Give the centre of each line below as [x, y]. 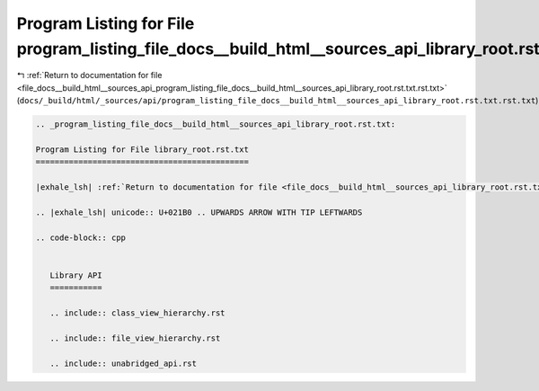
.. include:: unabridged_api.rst [124, 363]
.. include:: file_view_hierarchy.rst [135, 338]
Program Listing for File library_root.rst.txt [142, 149]
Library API [76, 275]
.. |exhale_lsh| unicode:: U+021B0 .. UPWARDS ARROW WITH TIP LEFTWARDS [199, 212]
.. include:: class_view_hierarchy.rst [137, 313]
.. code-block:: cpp [80, 237]
